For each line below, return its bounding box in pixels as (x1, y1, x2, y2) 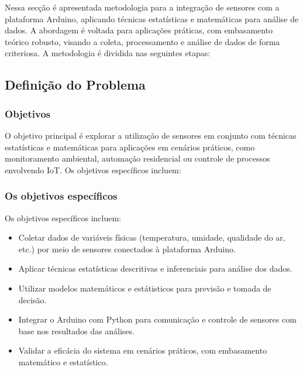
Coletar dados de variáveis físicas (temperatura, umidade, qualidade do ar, (18, 231, 285, 244)
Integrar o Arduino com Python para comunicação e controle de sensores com (18, 313, 297, 326)
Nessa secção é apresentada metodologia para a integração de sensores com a (5, 1, 280, 13)
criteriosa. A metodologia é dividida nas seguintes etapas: (5, 47, 211, 59)
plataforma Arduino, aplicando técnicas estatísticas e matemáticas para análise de (5, 12, 299, 25)
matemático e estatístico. (18, 355, 108, 368)
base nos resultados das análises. (18, 324, 135, 337)
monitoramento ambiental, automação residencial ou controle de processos (5, 152, 270, 165)
